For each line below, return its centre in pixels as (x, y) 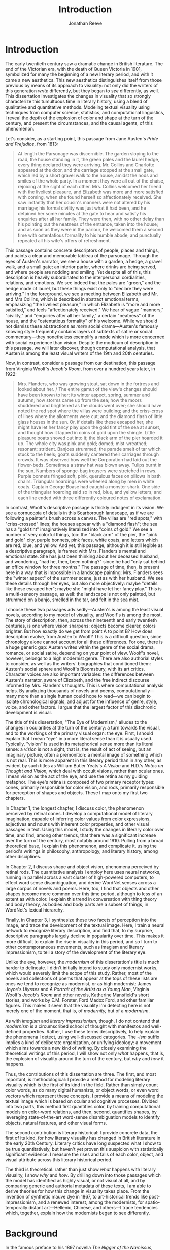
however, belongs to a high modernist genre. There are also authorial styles (84, 658)
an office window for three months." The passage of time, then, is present (82, 567)
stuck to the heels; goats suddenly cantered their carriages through (88, 454)
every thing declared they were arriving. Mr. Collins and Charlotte (86, 165)
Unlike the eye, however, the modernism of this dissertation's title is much (82, 962)
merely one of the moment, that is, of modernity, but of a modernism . (77, 1011)
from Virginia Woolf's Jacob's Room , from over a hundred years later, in (80, 369)
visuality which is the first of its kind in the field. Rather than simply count (82, 1085)
